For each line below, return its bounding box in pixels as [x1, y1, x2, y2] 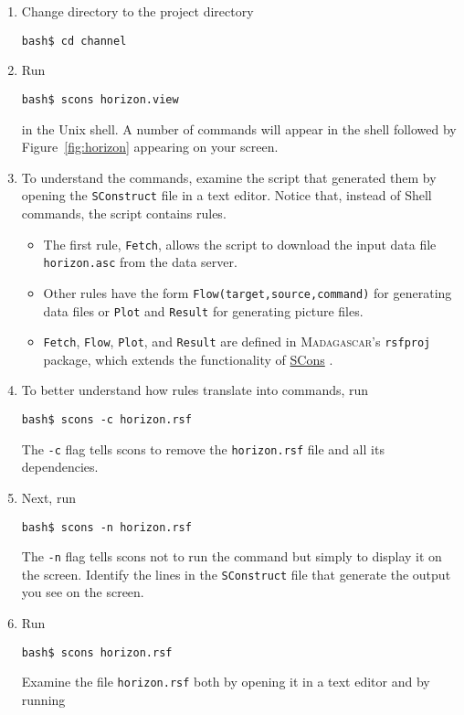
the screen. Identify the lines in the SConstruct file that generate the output [21, 564, 451, 583]
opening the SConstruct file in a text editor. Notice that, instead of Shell [21, 186, 432, 205]
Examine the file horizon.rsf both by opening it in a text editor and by [21, 672, 430, 691]
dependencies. [21, 457, 99, 476]
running [21, 689, 66, 709]
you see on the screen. [21, 582, 144, 602]
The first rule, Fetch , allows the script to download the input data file [43, 234, 437, 253]
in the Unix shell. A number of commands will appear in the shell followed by [21, 119, 457, 138]
